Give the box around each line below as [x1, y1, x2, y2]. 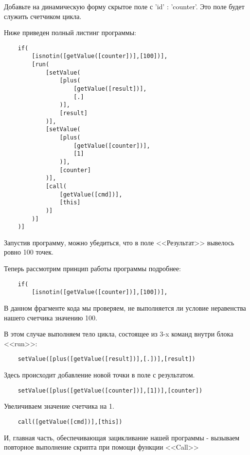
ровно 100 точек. [4, 247, 54, 257]
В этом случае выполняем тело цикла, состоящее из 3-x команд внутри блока [4, 329, 233, 339]
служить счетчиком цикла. [4, 11, 82, 21]
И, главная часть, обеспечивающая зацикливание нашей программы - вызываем [4, 432, 240, 442]
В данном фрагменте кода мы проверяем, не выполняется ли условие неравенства [4, 302, 246, 313]
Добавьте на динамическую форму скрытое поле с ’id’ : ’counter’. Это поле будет [4, 1, 245, 11]
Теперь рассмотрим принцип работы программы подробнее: [4, 263, 181, 274]
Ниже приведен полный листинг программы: [4, 27, 137, 38]
